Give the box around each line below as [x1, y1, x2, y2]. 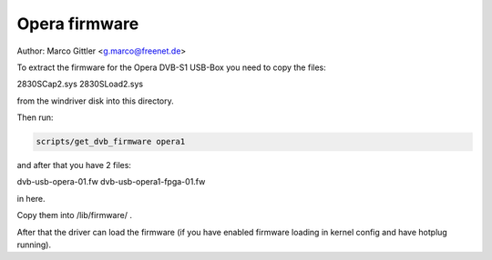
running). [16, 239, 52, 250]
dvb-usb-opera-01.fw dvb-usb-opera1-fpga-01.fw [16, 176, 206, 187]
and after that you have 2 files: [16, 160, 132, 171]
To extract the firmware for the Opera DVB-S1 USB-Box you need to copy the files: [16, 62, 327, 73]
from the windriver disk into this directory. [16, 95, 174, 106]
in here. [16, 193, 46, 204]
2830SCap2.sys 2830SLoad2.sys [16, 78, 144, 90]
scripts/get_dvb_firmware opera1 [36, 136, 186, 147]
